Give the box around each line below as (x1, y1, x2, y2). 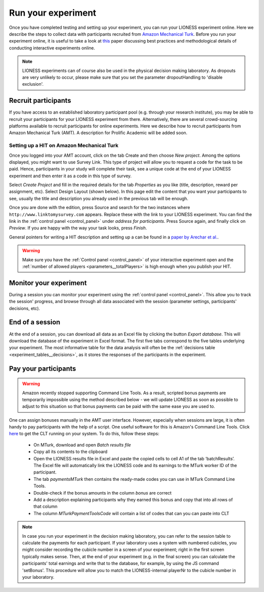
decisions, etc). (9, 305, 40, 311)
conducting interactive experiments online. (9, 45, 95, 51)
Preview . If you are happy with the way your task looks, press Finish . (9, 225, 147, 231)
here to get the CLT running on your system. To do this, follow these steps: (9, 431, 159, 437)
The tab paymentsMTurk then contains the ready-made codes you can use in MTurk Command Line (33, 476, 235, 482)
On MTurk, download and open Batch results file (33, 442, 132, 448)
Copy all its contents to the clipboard (33, 449, 108, 455)
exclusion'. (22, 81, 44, 87)
